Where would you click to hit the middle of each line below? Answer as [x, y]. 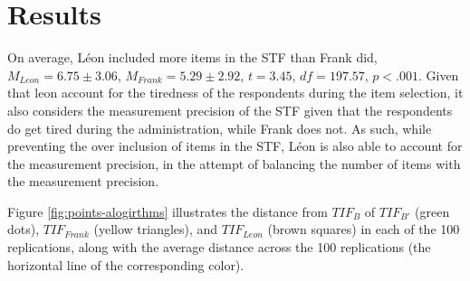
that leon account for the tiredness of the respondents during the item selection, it [235, 93]
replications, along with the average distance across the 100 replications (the [219, 247]
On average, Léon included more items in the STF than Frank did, [192, 57]
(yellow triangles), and [156, 229]
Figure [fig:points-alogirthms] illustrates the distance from [168, 211]
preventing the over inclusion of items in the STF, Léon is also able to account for [235, 146]
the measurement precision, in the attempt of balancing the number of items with [234, 163]
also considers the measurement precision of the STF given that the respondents [230, 110]
